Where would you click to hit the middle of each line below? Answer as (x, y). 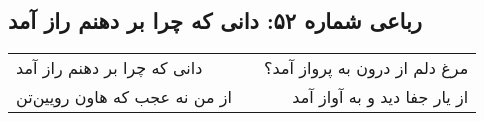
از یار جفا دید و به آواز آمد (380, 97)
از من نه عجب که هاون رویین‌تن (124, 97)
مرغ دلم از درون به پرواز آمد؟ (366, 68)
